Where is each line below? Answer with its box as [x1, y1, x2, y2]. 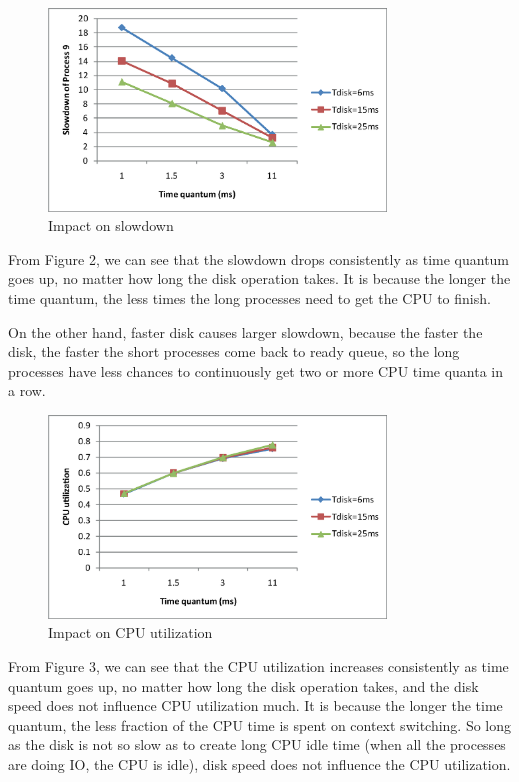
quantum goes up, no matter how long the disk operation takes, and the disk [8, 675, 479, 696]
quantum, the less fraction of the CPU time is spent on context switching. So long [8, 714, 512, 735]
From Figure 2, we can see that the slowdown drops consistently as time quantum [8, 248, 510, 269]
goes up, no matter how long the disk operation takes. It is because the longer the [8, 268, 511, 289]
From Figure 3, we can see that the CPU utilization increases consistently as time [8, 655, 509, 676]
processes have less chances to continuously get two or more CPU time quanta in [8, 360, 504, 381]
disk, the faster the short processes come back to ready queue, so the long [8, 341, 460, 362]
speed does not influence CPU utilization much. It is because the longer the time [8, 695, 503, 716]
